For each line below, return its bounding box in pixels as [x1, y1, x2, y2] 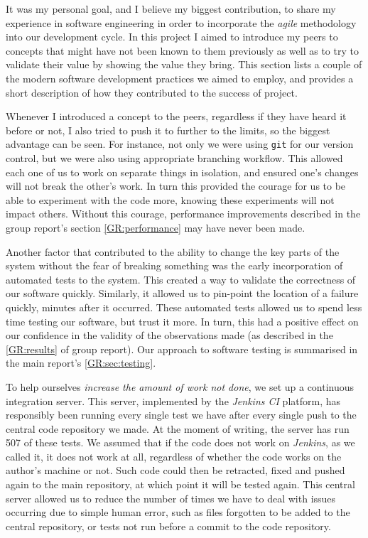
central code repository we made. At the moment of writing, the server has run [6, 421, 350, 436]
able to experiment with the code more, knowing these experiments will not [6, 192, 335, 207]
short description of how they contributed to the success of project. [6, 85, 298, 99]
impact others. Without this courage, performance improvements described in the [6, 206, 361, 221]
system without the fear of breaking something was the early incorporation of [6, 258, 343, 273]
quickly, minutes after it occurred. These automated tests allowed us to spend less [6, 299, 362, 314]
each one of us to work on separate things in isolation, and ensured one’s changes [6, 164, 359, 179]
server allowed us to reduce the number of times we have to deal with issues [6, 490, 336, 505]
